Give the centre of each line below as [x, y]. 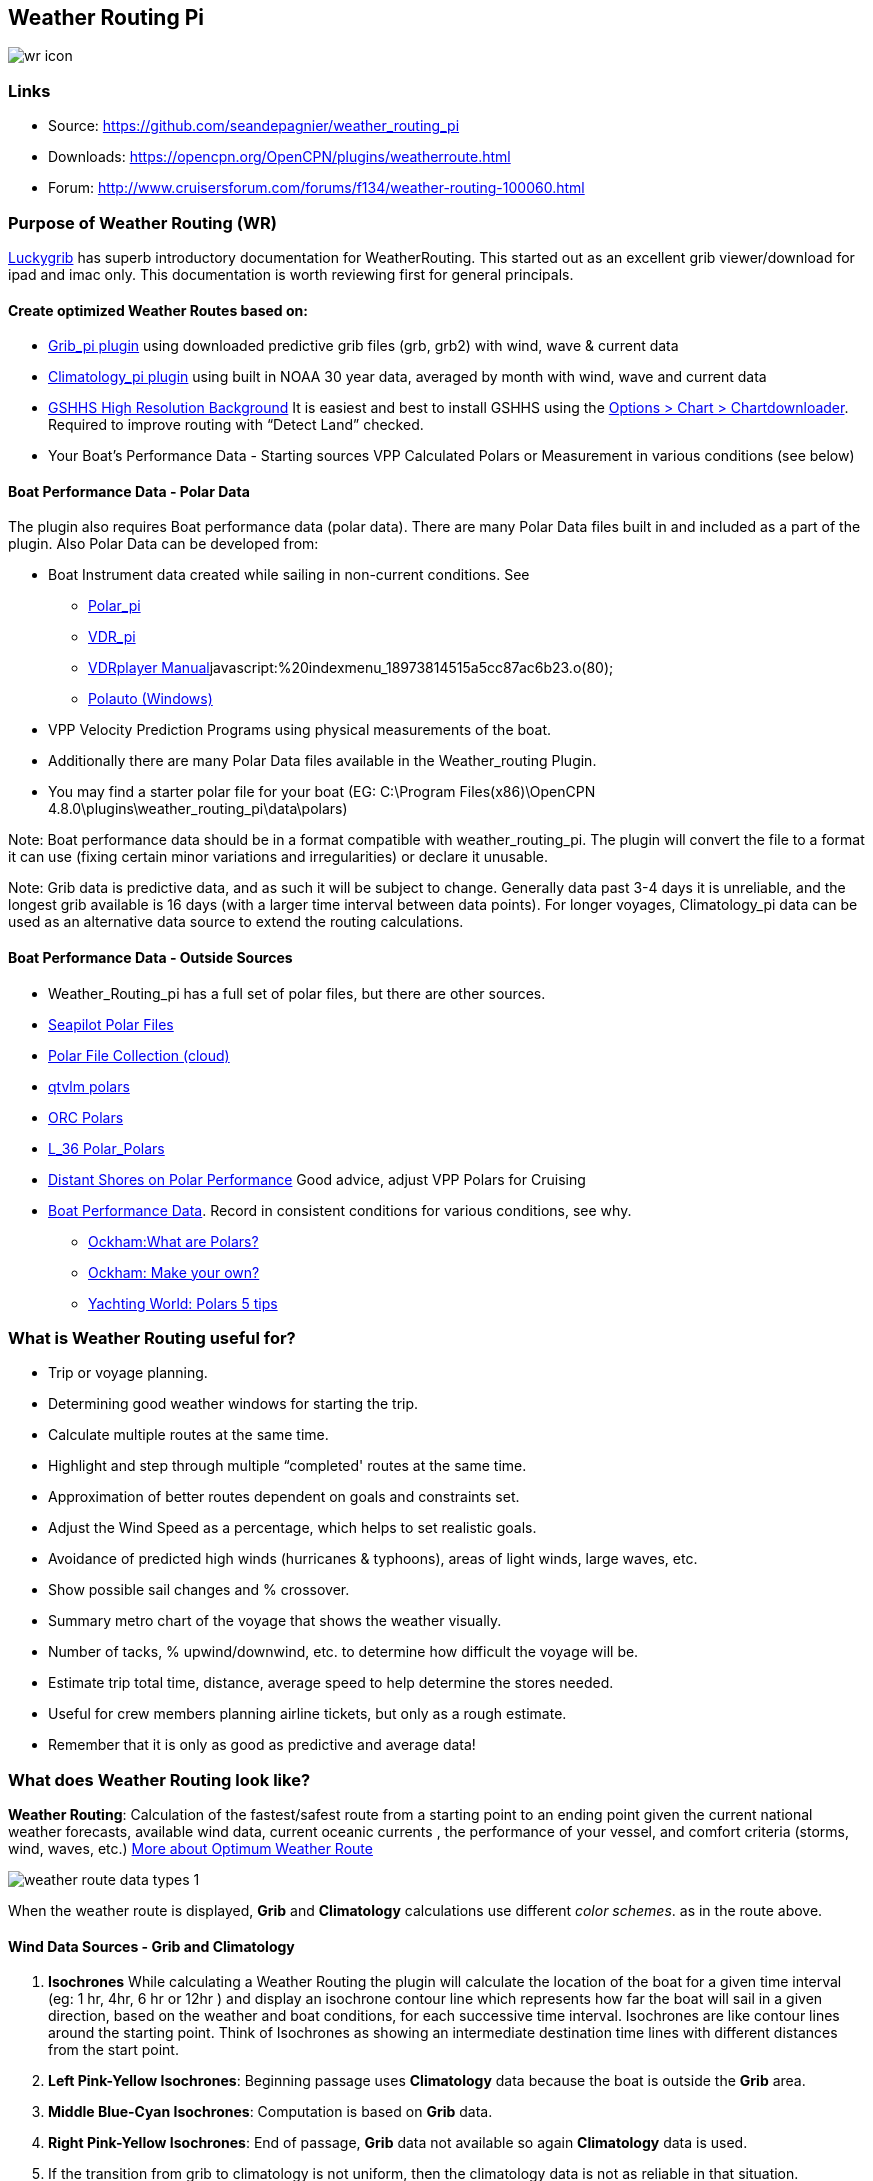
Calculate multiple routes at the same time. [188, 1435]
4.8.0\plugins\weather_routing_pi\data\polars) [198, 809]
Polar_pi [114, 606]
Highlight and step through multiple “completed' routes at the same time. [287, 1466]
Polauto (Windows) [150, 699]
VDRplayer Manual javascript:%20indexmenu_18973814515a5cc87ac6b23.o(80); [351, 668]
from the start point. [113, 2050]
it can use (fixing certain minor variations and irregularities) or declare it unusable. [278, 857]
